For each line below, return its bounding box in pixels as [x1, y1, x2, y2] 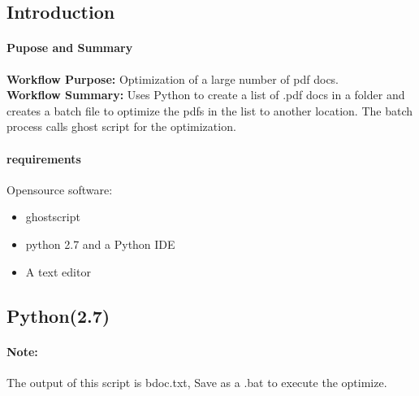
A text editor [25, 263, 91, 280]
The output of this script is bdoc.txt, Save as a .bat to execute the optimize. [6, 373, 387, 390]
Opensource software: [6, 181, 113, 198]
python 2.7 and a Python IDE [25, 235, 175, 252]
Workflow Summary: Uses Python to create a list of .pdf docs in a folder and [6, 86, 405, 103]
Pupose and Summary [6, 39, 133, 56]
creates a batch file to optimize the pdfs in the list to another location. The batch [6, 102, 413, 119]
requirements [6, 150, 81, 167]
